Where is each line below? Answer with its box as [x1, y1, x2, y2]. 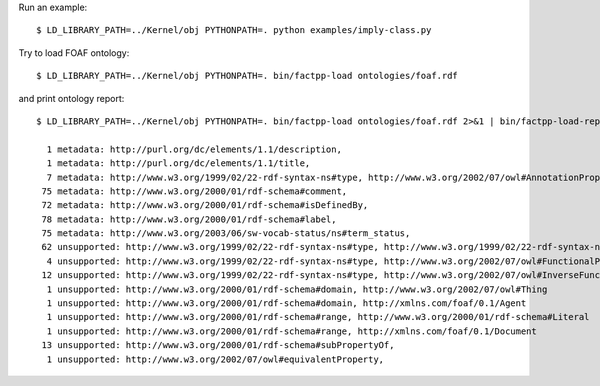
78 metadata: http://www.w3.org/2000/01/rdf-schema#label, [41, 213, 337, 225]
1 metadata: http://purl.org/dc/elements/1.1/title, [46, 158, 311, 169]
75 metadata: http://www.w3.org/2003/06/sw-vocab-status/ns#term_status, [41, 228, 411, 239]
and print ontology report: [18, 92, 125, 104]
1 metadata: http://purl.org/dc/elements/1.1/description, [46, 143, 342, 155]
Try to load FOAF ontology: [18, 46, 130, 59]
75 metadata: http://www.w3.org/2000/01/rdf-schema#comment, [41, 185, 348, 197]
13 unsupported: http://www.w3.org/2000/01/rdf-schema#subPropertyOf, [41, 340, 395, 351]
